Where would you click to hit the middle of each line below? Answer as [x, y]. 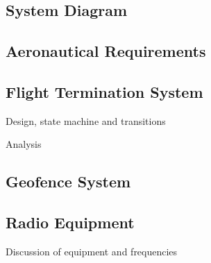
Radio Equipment [70, 222]
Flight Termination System [104, 91]
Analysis [24, 144]
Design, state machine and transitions [86, 120]
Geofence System [68, 181]
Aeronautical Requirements [106, 51]
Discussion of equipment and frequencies [92, 251]
